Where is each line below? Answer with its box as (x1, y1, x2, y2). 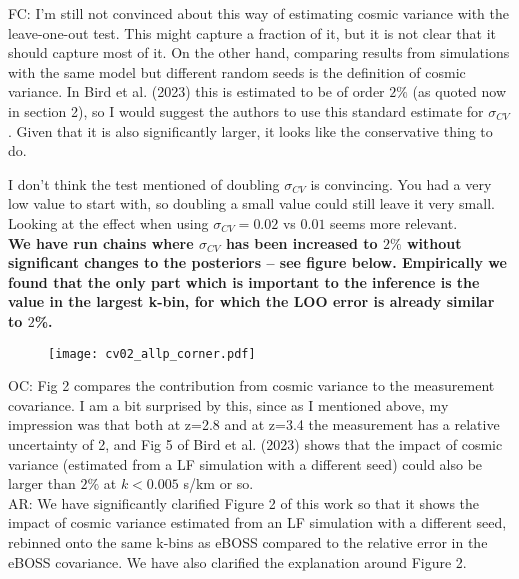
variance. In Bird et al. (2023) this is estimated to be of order (8, 81, 385, 102)
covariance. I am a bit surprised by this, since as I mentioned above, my (8, 394, 449, 415)
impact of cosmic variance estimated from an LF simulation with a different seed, (8, 512, 507, 533)
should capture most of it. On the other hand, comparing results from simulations (8, 42, 510, 63)
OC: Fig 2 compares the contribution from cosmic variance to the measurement (8, 375, 495, 396)
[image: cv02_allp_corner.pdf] (48, 346, 256, 361)
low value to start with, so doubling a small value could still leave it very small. (8, 193, 495, 214)
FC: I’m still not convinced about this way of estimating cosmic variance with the (8, 3, 510, 23)
